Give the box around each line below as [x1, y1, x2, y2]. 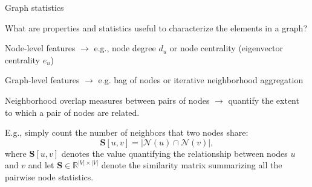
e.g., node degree [94, 42, 156, 54]
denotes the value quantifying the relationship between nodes [61, 147, 288, 159]
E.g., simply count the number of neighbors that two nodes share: [5, 126, 249, 139]
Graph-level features [5, 74, 80, 86]
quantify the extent [228, 93, 299, 106]
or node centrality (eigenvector [169, 42, 283, 54]
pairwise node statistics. [5, 170, 94, 183]
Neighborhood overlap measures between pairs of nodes [5, 93, 210, 106]
